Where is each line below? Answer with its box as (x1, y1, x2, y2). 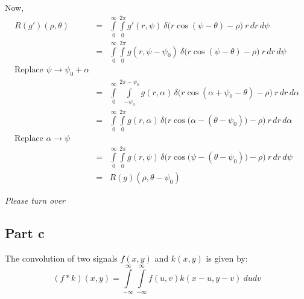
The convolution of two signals (5, 251, 118, 264)
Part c (5, 224, 45, 242)
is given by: (206, 251, 248, 264)
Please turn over (5, 194, 66, 207)
